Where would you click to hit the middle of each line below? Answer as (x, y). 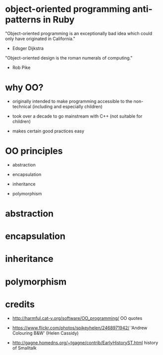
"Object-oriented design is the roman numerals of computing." (69, 58)
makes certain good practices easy (48, 131)
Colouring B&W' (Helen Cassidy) (45, 333)
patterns (23, 20)
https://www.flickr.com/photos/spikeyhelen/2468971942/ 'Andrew (80, 328)
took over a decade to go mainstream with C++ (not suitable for (77, 116)
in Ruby (59, 20)
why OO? (24, 88)
